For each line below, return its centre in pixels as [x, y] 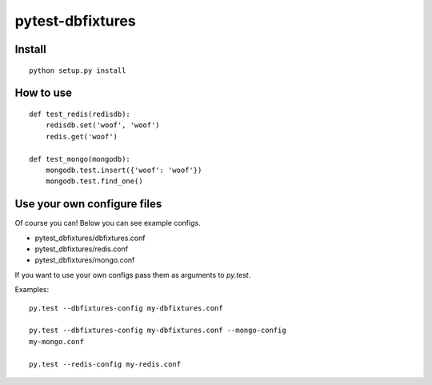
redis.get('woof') [82, 136]
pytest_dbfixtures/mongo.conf [85, 260]
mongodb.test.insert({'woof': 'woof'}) [124, 170]
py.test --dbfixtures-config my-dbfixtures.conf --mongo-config [158, 331]
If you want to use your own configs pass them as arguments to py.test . [133, 275]
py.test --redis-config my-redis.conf [105, 364]
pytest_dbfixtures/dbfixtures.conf [90, 238]
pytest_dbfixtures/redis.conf [81, 249]
